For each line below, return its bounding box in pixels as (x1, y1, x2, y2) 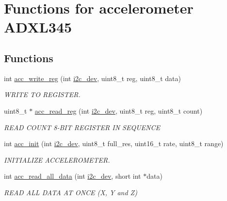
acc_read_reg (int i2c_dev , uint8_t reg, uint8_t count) (34, 105, 203, 116)
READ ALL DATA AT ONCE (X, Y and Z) (4, 187, 137, 197)
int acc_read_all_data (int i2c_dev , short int (4, 171, 141, 181)
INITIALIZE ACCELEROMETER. (4, 154, 110, 165)
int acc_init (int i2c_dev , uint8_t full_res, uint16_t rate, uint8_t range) (4, 138, 224, 149)
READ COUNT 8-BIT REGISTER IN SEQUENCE (4, 122, 161, 132)
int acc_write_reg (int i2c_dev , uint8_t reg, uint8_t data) (4, 73, 181, 83)
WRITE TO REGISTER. (4, 89, 81, 100)
